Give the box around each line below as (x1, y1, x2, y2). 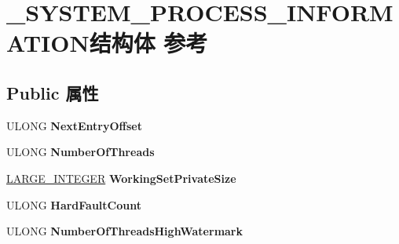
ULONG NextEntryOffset (6, 117, 142, 133)
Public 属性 (6, 80, 99, 104)
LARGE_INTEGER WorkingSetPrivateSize (6, 169, 236, 186)
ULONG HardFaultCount (6, 196, 141, 213)
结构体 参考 (89, 27, 208, 59)
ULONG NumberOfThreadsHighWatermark (6, 223, 243, 239)
